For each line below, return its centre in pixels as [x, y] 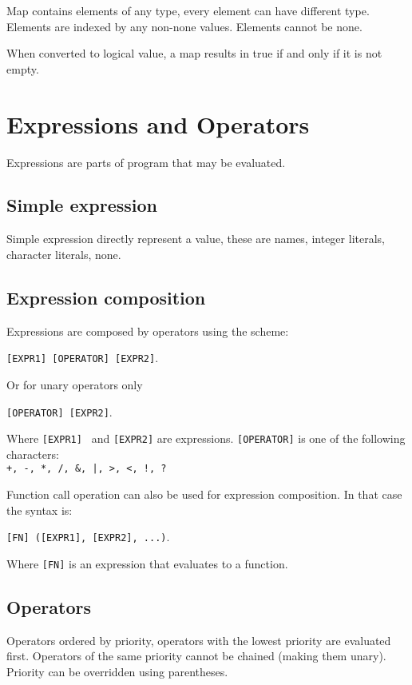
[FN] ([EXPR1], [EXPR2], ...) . [88, 537]
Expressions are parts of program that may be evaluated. [146, 162]
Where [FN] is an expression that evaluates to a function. [147, 563]
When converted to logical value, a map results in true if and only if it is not [194, 53]
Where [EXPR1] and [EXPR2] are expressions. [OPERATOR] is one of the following [206, 438]
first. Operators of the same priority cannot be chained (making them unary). [196, 656]
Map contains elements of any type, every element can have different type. [188, 10]
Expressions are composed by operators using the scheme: [148, 331]
